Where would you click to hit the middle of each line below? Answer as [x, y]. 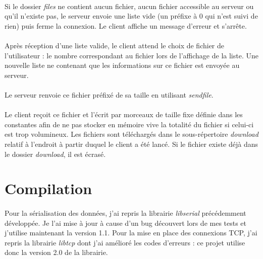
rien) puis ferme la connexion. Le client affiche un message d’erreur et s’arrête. [126, 25]
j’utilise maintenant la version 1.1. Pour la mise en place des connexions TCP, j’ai [131, 233]
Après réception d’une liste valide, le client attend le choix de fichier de [115, 45]
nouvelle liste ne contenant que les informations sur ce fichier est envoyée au [122, 65]
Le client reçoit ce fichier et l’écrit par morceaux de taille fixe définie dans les [124, 114]
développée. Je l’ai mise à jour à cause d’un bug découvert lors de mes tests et [126, 223]
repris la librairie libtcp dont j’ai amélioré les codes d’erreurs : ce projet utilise [125, 242]
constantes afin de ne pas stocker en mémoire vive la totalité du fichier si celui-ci [129, 124]
